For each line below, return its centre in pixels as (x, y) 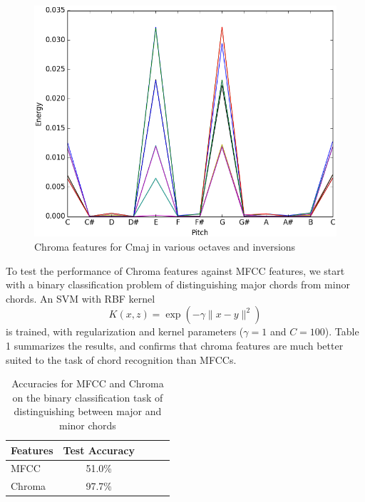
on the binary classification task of (88, 397)
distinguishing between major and (88, 411)
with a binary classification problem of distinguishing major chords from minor (178, 284)
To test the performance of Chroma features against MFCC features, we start (175, 270)
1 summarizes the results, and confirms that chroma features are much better (175, 346)
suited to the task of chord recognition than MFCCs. (121, 359)
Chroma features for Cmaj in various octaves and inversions (165, 247)
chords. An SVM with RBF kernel (81, 298)
